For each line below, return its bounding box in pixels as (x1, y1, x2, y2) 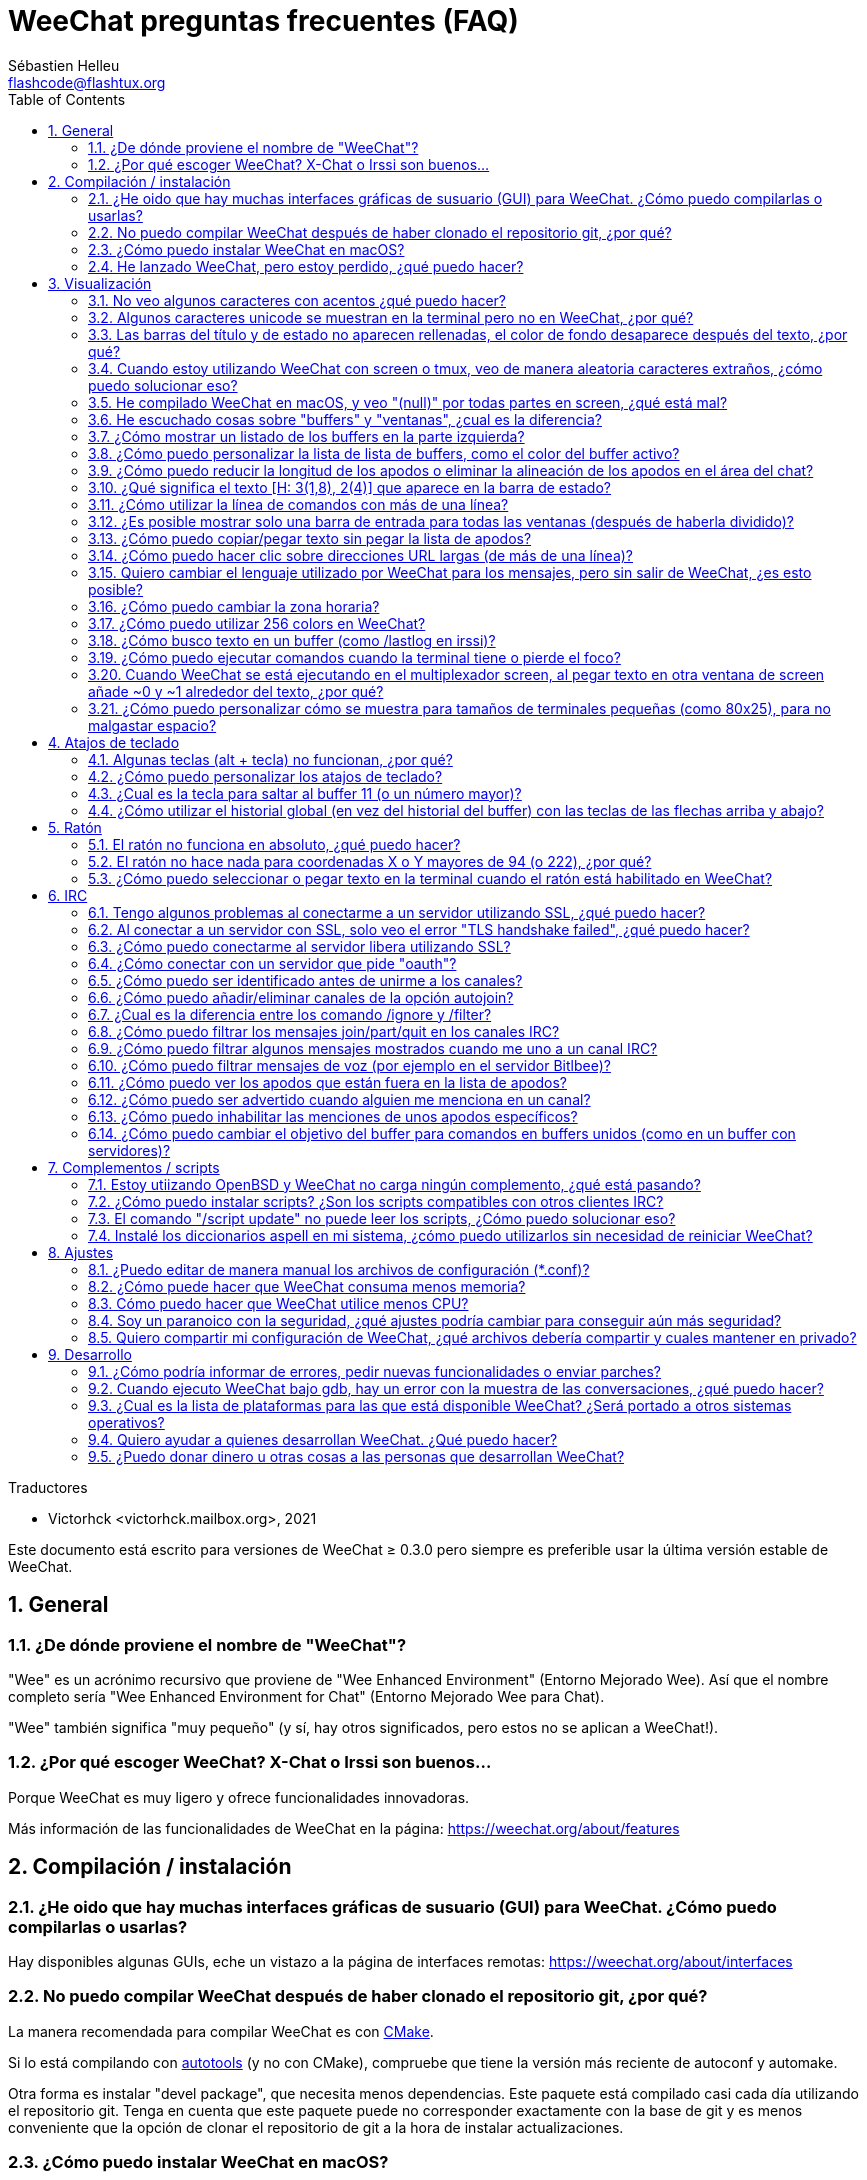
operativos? (88, 1413, 165, 1431)
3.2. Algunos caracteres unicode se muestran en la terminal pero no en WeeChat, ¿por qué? (88, 308, 694, 326)
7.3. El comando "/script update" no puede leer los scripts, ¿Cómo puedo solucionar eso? (88, 1209, 676, 1227)
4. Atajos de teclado (48, 733, 180, 751)
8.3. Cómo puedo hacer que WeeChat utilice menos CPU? (88, 1294, 469, 1312)
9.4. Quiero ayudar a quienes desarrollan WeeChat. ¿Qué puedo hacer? (88, 1430, 558, 1448)
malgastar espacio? (88, 716, 217, 734)
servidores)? (88, 1141, 171, 1159)
